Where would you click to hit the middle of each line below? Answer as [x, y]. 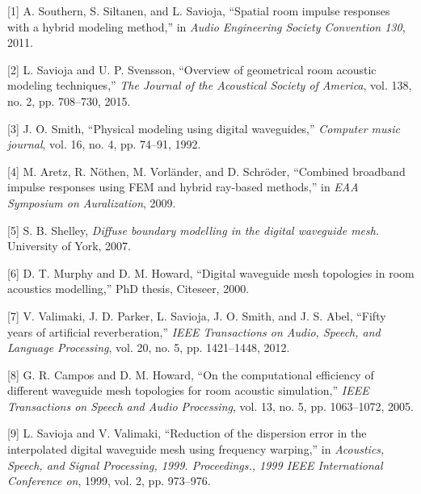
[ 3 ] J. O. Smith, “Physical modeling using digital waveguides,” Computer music [204, 128]
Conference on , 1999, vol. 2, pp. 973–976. [109, 481]
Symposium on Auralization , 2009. [92, 202]
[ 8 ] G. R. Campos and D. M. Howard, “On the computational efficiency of [191, 374]
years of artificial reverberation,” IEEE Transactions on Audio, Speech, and [194, 331]
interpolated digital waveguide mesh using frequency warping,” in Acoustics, [196, 449]
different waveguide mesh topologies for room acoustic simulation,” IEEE [188, 390]
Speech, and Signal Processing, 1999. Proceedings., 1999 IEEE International [195, 465]
